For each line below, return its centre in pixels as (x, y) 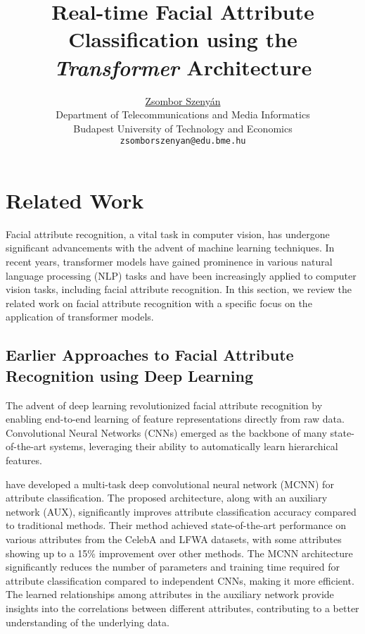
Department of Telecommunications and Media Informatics (183, 114)
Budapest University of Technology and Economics (183, 128)
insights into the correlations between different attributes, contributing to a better (182, 608)
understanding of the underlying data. (88, 622)
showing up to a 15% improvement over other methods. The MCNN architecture (179, 553)
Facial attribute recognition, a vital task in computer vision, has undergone (168, 234)
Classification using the (183, 39)
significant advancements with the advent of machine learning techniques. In (170, 248)
